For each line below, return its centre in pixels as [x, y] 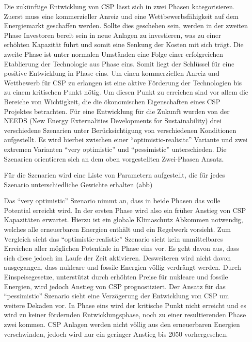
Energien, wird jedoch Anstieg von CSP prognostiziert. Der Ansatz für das [115, 286]
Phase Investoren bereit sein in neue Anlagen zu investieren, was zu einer [112, 35]
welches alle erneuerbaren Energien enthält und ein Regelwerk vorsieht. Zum [118, 229]
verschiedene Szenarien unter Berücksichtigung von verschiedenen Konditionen [120, 130]
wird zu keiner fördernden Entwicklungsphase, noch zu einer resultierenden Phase [125, 315]
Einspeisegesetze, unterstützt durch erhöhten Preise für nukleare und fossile [116, 277]
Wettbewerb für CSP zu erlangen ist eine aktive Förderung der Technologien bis [123, 82]
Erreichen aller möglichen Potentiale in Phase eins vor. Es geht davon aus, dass [122, 248]
